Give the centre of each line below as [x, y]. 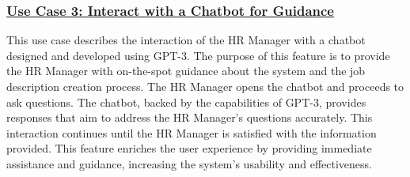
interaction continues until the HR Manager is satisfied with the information [192, 132]
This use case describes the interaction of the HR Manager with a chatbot [186, 40]
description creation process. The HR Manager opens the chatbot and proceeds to [205, 86]
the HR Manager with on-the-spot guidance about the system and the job [186, 71]
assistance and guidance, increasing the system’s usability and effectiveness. [189, 163]
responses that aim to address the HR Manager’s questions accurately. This [190, 117]
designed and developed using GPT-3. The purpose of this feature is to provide [198, 55]
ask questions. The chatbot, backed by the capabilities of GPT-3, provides [186, 102]
